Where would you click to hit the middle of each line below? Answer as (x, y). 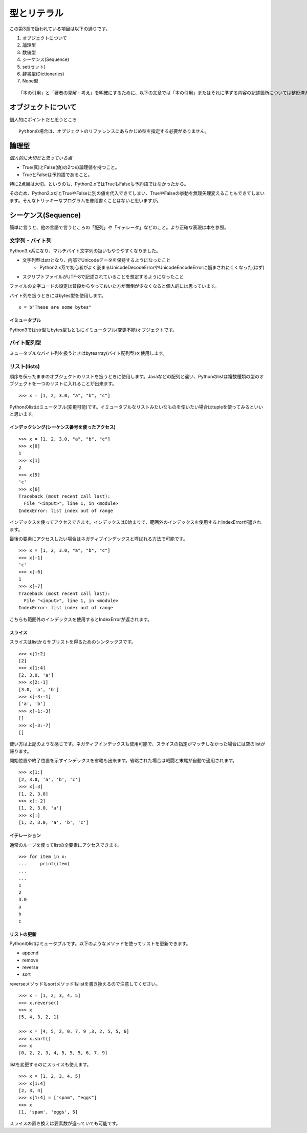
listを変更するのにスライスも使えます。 (50, 1064)
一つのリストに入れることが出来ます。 (76, 383)
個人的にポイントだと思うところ (43, 119)
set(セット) (34, 67)
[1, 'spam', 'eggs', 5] (48, 1112)
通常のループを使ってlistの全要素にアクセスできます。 (66, 845)
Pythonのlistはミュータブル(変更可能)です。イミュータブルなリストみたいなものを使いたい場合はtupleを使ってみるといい (136, 407)
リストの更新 (23, 934)
